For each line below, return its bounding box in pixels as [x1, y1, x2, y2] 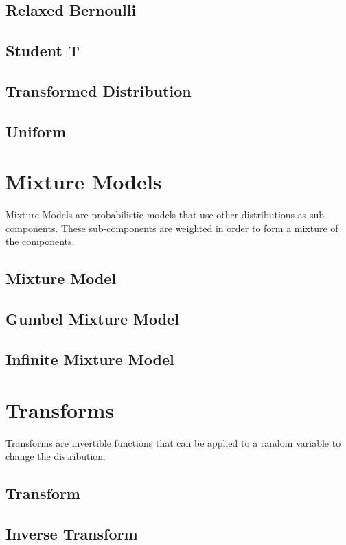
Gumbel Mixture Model [5, 308, 179, 329]
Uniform [5, 120, 67, 141]
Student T [5, 40, 80, 61]
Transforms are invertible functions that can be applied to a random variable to [5, 435, 341, 450]
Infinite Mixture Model [5, 348, 174, 369]
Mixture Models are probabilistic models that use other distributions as [5, 207, 307, 222]
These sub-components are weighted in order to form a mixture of [60, 220, 338, 235]
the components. [5, 234, 75, 248]
